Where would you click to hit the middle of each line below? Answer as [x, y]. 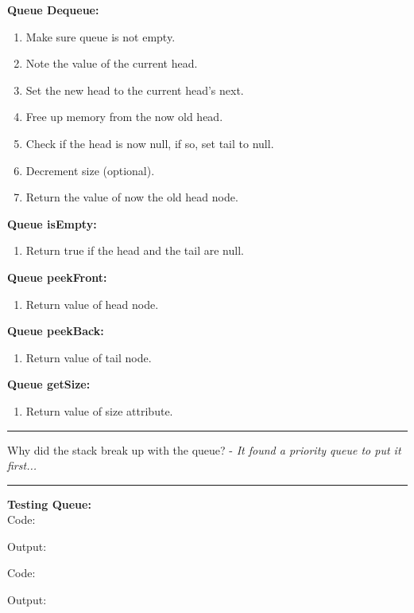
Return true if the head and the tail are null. [135, 250]
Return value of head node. [92, 304]
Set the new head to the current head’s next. [135, 90]
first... [22, 465]
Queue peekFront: [57, 277]
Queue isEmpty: [52, 223]
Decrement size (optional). [90, 170]
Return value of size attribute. [99, 410]
